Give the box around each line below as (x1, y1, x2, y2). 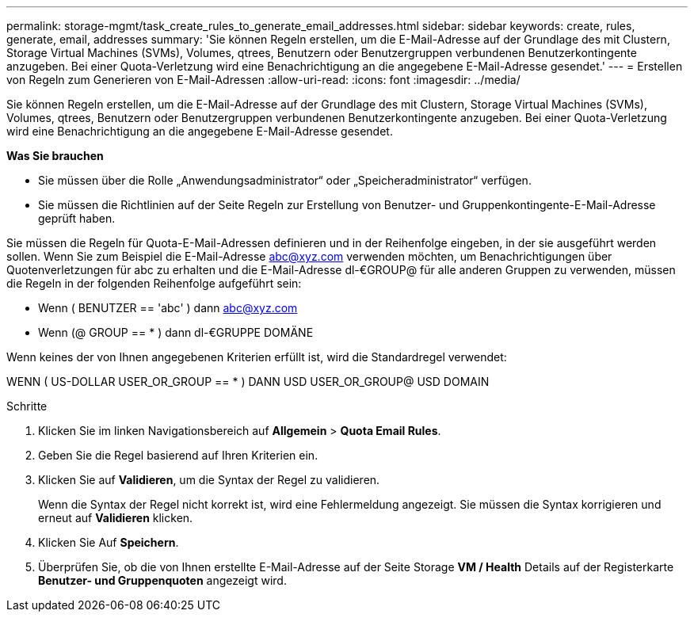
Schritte (6, 399, 48, 413)
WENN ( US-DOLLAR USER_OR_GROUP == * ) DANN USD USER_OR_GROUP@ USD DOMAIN (6, 375, 490, 388)
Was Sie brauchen (6, 149, 104, 162)
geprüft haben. (38, 212, 116, 225)
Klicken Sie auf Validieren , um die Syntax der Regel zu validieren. (38, 473, 380, 486)
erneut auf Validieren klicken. (38, 511, 193, 525)
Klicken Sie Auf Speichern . (38, 536, 179, 549)
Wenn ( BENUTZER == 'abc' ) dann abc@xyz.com (38, 301, 298, 315)
